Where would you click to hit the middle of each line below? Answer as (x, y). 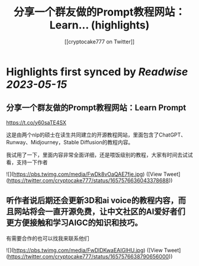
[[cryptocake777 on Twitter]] (99, 42)
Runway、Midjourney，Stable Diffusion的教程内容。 (70, 142)
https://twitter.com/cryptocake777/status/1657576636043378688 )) (90, 180)
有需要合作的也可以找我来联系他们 (48, 238)
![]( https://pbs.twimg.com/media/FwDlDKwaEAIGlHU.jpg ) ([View (84, 250)
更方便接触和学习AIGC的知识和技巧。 (74, 223)
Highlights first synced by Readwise (97, 72)
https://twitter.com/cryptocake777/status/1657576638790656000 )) (90, 256)
